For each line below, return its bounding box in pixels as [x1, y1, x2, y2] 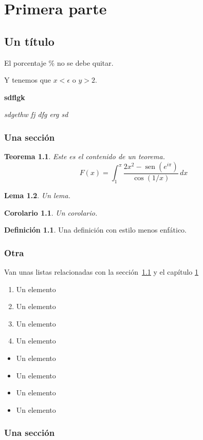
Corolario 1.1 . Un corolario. [4, 207, 98, 218]
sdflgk [4, 91, 25, 102]
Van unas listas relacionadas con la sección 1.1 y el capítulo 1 [4, 266, 199, 277]
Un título [4, 33, 54, 49]
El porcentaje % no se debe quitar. [4, 57, 114, 68]
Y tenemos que [4, 74, 51, 85]
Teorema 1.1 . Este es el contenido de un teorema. [4, 151, 165, 162]
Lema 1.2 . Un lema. [4, 190, 71, 200]
